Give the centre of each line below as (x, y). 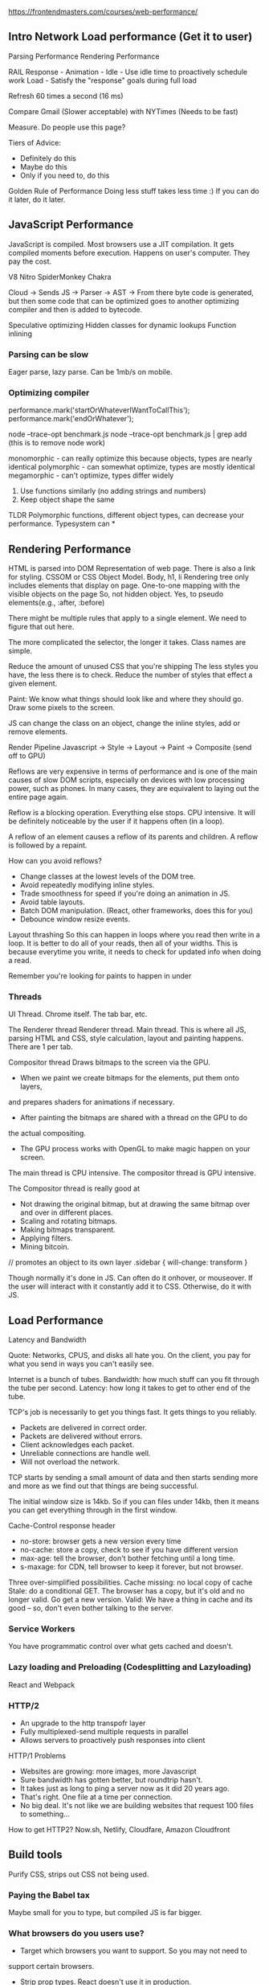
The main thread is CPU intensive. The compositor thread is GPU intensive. (132, 1173)
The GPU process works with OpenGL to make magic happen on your (135, 1149)
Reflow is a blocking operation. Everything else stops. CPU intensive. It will (132, 813)
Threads (25, 996)
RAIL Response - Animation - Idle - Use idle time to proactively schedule (128, 72)
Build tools (35, 1855)
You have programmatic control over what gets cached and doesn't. (121, 1647)
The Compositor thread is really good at (74, 1188)
